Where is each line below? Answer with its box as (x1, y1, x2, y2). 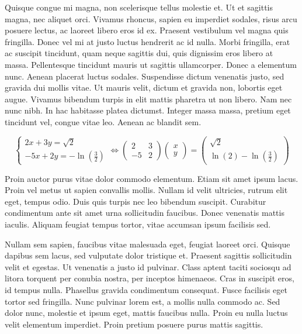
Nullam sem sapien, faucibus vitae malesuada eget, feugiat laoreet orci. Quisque (5, 237, 290, 250)
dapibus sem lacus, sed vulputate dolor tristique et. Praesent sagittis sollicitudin (5, 249, 292, 261)
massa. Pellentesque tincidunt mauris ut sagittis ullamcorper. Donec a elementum (5, 58, 297, 70)
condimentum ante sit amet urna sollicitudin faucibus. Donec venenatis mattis (5, 206, 284, 219)
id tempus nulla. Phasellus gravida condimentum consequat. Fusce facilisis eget (5, 284, 287, 295)
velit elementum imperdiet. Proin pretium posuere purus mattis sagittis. (5, 318, 263, 330)
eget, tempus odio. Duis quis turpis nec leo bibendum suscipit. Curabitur (5, 195, 266, 207)
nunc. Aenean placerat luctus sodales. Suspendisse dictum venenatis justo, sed (5, 70, 284, 82)
